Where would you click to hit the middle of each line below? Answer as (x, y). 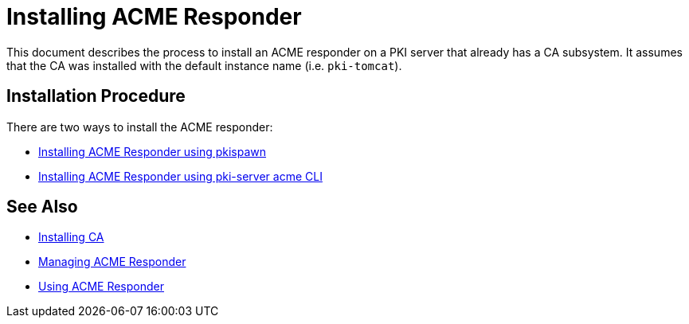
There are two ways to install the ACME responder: (140, 127)
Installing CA (71, 237)
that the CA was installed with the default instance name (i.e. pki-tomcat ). (204, 65)
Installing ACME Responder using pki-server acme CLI (180, 176)
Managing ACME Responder (112, 262)
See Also (42, 207)
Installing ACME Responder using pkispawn (153, 151)
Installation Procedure (96, 96)
